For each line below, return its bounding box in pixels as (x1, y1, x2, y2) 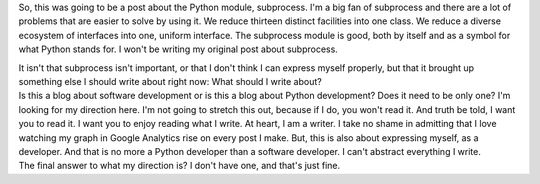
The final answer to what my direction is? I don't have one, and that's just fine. (18, 160, 341, 172)
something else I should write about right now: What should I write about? (18, 75, 322, 87)
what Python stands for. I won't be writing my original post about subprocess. (18, 43, 339, 55)
